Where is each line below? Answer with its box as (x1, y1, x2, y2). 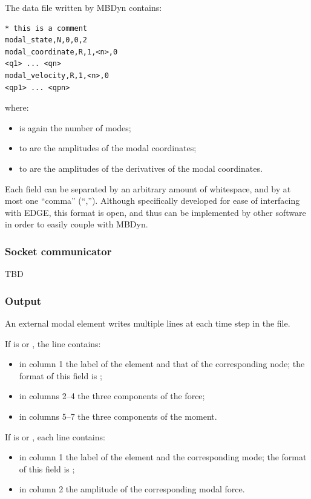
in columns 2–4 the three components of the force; (19, 390, 205, 402)
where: (5, 101, 29, 114)
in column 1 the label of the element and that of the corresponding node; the (19, 357, 305, 370)
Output (5, 293, 42, 308)
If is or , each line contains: (5, 430, 105, 443)
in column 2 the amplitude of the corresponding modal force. (19, 483, 245, 495)
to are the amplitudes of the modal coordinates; (19, 142, 197, 154)
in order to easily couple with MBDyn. (5, 218, 148, 230)
